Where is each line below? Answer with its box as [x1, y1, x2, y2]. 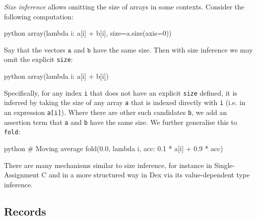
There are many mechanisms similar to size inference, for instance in [4, 160, 212, 170]
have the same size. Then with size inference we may [93, 44, 253, 55]
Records [4, 203, 46, 219]
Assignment [4, 169, 39, 180]
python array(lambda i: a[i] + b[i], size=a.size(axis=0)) [4, 28, 172, 38]
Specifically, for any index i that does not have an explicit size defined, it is [4, 87, 238, 98]
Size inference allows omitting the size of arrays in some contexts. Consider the [4, 1, 245, 11]
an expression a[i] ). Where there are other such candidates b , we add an [4, 107, 227, 117]
